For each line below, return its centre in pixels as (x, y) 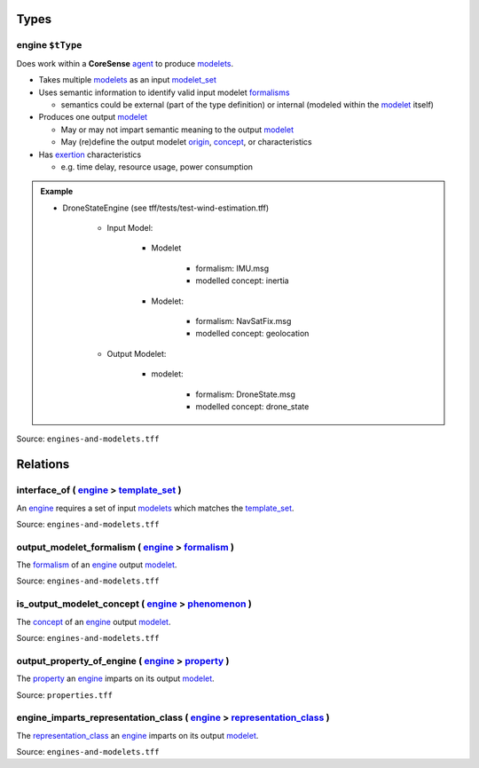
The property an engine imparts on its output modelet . (115, 678)
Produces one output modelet (93, 117)
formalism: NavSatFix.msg (243, 321)
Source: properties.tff (64, 695)
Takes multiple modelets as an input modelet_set (127, 80)
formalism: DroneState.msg (246, 394)
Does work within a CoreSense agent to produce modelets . (125, 63)
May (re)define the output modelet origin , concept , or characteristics (186, 142)
